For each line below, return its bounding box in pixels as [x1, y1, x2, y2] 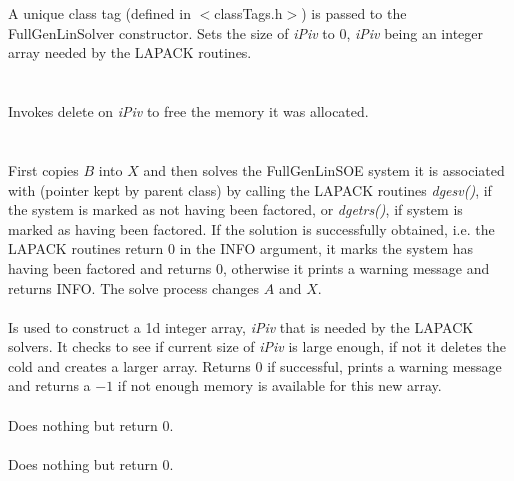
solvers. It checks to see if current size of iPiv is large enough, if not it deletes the [8, 336, 507, 357]
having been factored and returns [8, 257, 212, 278]
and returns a [8, 375, 91, 396]
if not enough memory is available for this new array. [117, 375, 442, 396]
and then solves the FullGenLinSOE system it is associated [143, 159, 505, 180]
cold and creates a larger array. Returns [8, 355, 251, 376]
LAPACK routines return [8, 238, 164, 259]
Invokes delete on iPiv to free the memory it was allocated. [8, 101, 369, 122]
